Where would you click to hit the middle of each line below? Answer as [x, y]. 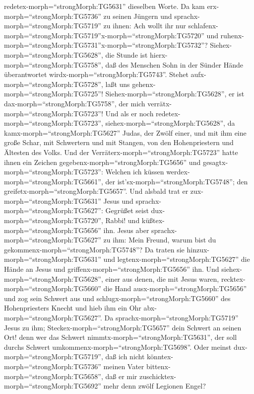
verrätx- [160, 103]
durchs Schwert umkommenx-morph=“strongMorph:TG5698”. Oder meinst [118, 347]
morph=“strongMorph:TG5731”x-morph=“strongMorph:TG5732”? [106, 45]
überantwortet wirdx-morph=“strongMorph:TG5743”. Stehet [96, 74]
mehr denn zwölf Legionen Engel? [155, 386]
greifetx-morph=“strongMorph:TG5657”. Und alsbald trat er [96, 191]
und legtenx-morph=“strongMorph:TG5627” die [177, 259]
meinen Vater [124, 366]
